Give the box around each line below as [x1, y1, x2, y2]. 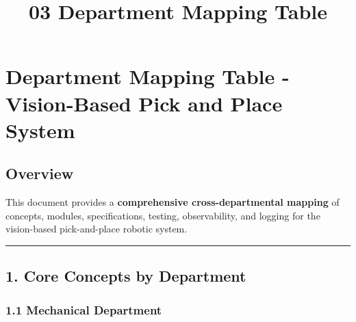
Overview [5, 163, 74, 184]
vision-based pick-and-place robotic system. [5, 222, 188, 236]
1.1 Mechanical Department [5, 301, 162, 318]
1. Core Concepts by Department [5, 265, 246, 286]
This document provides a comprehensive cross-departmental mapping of [5, 195, 340, 209]
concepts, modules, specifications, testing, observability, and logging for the [5, 208, 320, 222]
